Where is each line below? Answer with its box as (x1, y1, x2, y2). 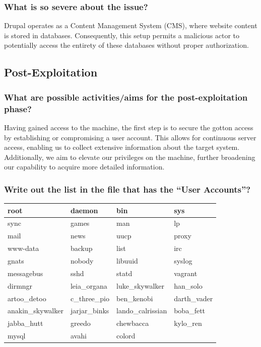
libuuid (116, 255, 138, 266)
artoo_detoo (8, 293, 46, 303)
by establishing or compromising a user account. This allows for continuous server (4, 132, 256, 142)
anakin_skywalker (8, 305, 63, 316)
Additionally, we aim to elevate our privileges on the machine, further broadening (4, 151, 255, 162)
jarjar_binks (70, 305, 109, 316)
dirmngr (8, 280, 33, 291)
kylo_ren (174, 318, 202, 328)
